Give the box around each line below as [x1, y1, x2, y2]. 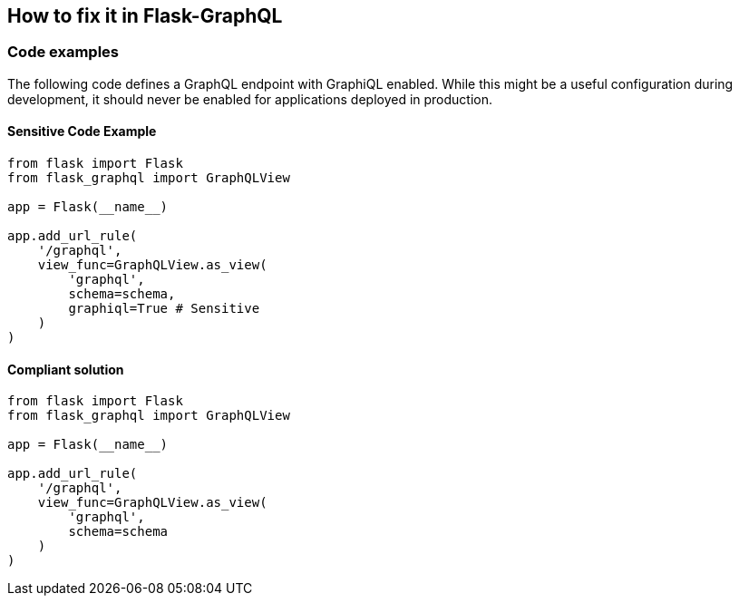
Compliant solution [7, 361, 124, 377]
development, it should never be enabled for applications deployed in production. [7, 91, 493, 107]
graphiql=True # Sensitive [68, 301, 260, 316]
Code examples [7, 43, 120, 62]
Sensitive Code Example [7, 123, 157, 140]
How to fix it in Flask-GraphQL [7, 5, 283, 27]
